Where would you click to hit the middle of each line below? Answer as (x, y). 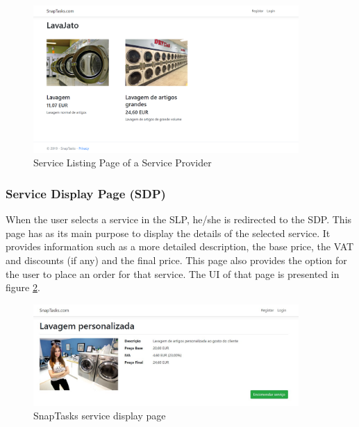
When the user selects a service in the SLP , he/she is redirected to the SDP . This (179, 219)
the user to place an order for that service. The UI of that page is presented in (173, 273)
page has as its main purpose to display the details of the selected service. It (168, 233)
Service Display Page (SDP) (86, 193)
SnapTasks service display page (100, 416)
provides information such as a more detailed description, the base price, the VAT (180, 246)
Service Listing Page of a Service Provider (123, 163)
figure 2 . (23, 287)
